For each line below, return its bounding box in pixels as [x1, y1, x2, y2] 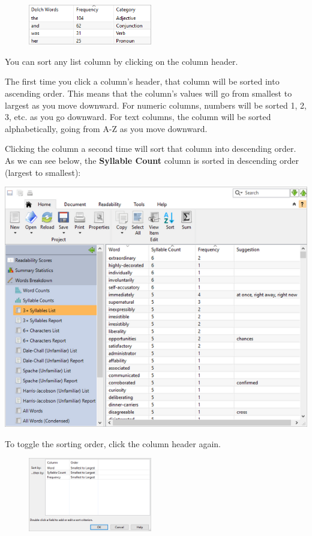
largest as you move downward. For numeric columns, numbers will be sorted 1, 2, [5, 98, 307, 111]
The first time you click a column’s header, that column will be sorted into [5, 75, 280, 88]
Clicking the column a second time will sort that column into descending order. [5, 142, 296, 155]
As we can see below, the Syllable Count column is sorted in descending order [5, 154, 299, 167]
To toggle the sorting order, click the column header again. [5, 437, 221, 450]
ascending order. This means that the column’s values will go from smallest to [5, 87, 292, 100]
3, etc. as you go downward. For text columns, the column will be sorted [5, 110, 271, 123]
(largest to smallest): [5, 166, 81, 178]
